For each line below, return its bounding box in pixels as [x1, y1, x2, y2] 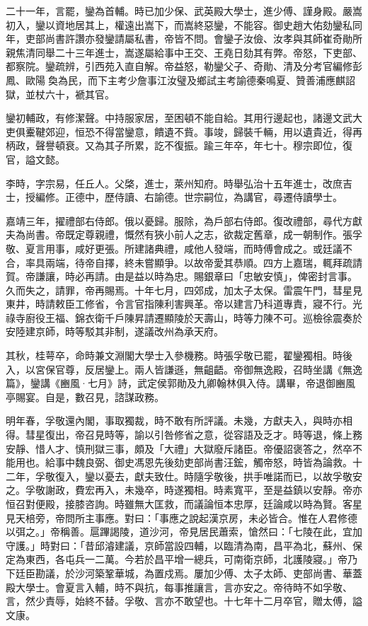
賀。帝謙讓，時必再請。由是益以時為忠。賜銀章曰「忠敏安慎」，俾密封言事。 [6, 269, 357, 284]
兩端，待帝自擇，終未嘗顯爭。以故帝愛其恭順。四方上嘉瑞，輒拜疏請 [45, 255, 362, 269]
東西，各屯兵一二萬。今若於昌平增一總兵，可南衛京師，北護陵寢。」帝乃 [25, 552, 357, 567]
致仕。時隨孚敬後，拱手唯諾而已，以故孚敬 [154, 468, 352, 483]
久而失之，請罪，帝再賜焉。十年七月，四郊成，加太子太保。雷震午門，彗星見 [6, 282, 362, 297]
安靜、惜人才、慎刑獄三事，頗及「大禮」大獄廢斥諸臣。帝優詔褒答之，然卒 [6, 441, 352, 456]
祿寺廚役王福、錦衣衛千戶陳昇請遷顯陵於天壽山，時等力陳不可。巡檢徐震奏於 [6, 310, 362, 325]
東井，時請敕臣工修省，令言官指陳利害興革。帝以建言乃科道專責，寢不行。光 [6, 296, 362, 311]
